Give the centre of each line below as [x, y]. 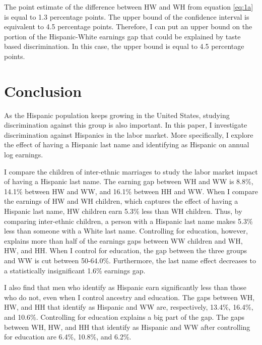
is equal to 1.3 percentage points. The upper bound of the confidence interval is [127, 16]
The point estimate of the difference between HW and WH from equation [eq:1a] [129, 7]
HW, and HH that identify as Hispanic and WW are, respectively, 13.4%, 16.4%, [129, 307]
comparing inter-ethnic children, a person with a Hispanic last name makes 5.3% [128, 221]
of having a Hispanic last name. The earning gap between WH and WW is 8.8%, [129, 181]
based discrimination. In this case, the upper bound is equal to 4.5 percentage [124, 46]
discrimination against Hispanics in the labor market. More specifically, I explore [129, 134]
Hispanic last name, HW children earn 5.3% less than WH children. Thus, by [123, 211]
